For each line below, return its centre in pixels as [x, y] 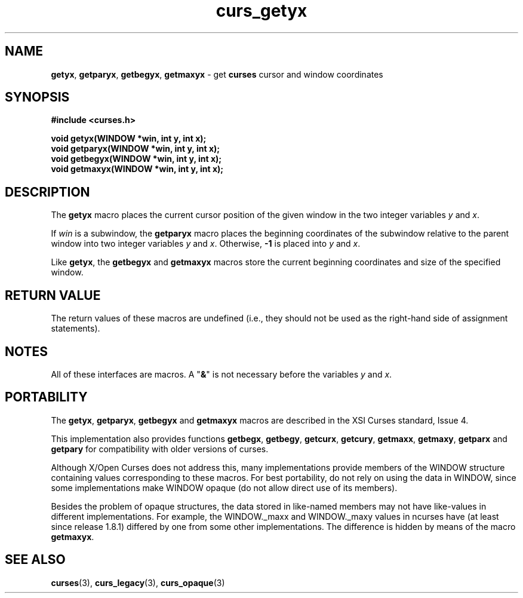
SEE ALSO [35, 560]
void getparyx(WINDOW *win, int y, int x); [136, 149]
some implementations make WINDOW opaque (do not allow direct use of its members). [224, 487]
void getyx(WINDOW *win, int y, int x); [129, 139]
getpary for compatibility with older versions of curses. [160, 449]
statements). [76, 329]
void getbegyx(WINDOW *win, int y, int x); [136, 159]
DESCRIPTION [47, 192]
